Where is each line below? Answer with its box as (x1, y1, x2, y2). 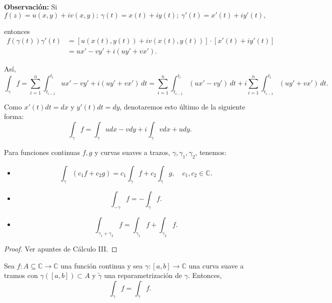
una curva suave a (188, 260, 244, 270)
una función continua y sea (60, 260, 143, 270)
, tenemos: (195, 146, 226, 157)
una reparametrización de (104, 270, 182, 280)
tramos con (4, 270, 38, 280)
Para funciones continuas (4, 146, 80, 157)
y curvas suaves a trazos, (94, 146, 170, 157)
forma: (4, 111, 24, 121)
